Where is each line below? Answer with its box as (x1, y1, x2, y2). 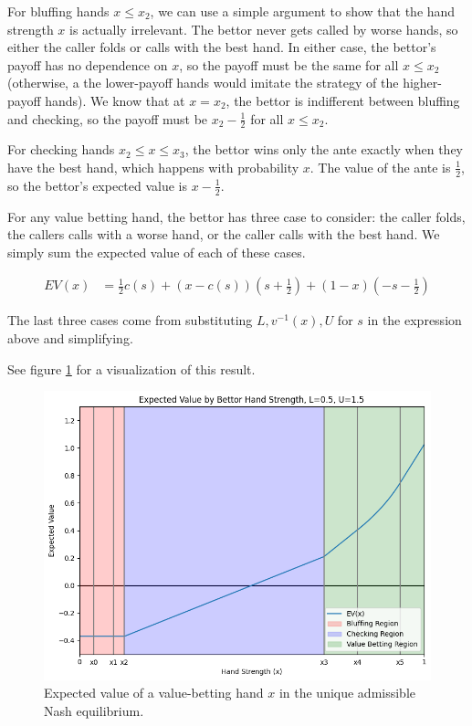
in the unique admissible (278, 683, 416, 702)
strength (7, 19, 54, 38)
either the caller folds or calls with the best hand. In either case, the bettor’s (7, 37, 436, 57)
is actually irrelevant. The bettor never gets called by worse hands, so (69, 19, 458, 38)
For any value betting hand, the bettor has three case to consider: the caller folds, (7, 206, 466, 226)
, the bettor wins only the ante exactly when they (184, 140, 464, 159)
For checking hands (7, 140, 115, 159)
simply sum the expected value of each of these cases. (7, 242, 306, 261)
